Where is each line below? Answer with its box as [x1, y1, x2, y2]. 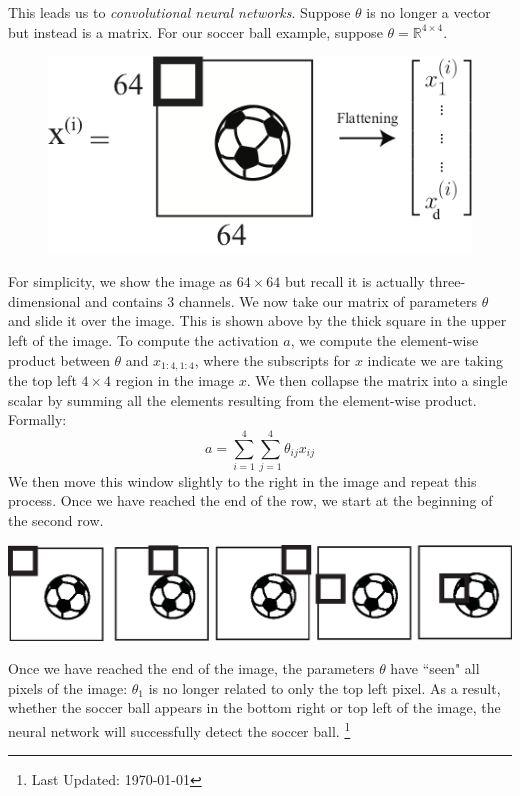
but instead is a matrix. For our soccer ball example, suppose [8, 21, 383, 42]
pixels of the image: [8, 677, 128, 698]
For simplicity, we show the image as [8, 271, 233, 292]
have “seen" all [390, 658, 480, 679]
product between [8, 349, 110, 370]
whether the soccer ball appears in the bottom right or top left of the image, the [8, 697, 501, 718]
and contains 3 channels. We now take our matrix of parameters [85, 290, 478, 311]
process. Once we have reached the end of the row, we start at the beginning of [8, 490, 493, 511]
